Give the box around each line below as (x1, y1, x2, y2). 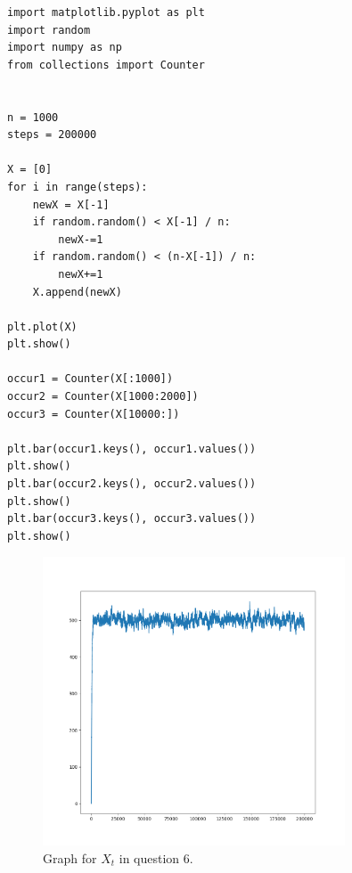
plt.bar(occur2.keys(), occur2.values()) (7, 477, 257, 491)
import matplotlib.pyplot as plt (7, 6, 205, 19)
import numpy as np (7, 41, 122, 54)
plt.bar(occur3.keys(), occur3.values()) (7, 512, 257, 526)
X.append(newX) (32, 285, 122, 298)
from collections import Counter (7, 58, 205, 71)
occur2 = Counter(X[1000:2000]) (7, 390, 199, 404)
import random (7, 23, 91, 37)
